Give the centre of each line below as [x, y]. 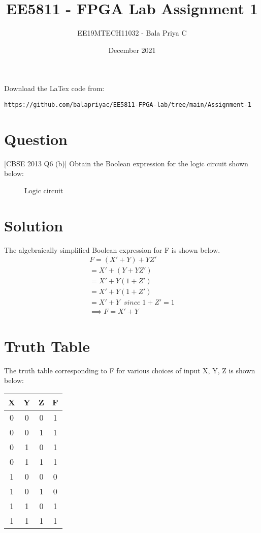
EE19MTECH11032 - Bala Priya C [132, 33]
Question [36, 139]
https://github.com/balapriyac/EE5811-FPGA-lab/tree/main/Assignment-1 [128, 105]
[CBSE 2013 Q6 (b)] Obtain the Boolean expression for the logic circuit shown [126, 163]
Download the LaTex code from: [54, 88]
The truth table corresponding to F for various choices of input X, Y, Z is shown [130, 370]
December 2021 [132, 50]
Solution [34, 225]
